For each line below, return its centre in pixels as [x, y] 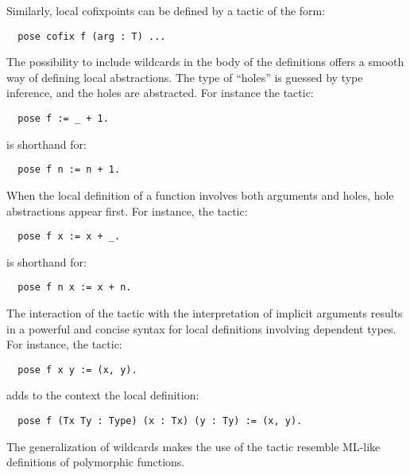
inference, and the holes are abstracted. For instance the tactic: [160, 93]
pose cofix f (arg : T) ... [92, 36]
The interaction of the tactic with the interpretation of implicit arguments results [205, 313]
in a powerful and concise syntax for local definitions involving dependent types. [201, 328]
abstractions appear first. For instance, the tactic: [127, 210]
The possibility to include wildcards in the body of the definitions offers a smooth [205, 62]
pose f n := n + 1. [69, 170]
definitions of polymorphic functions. [96, 462]
